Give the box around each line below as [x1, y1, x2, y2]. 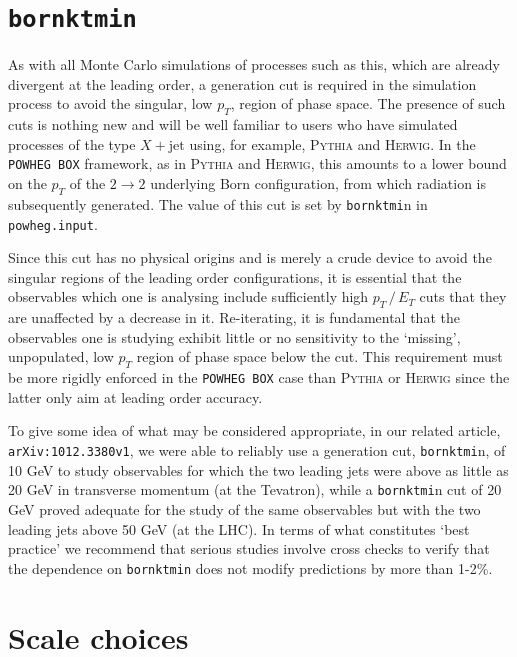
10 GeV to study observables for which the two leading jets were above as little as [8, 459, 509, 480]
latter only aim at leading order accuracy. [8, 386, 263, 407]
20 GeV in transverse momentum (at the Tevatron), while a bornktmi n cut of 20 [8, 479, 502, 500]
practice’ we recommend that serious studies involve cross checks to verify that [8, 538, 490, 559]
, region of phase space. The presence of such [230, 93, 506, 114]
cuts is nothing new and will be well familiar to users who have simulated [8, 114, 458, 135]
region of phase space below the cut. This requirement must [136, 346, 503, 367]
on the [8, 173, 47, 194]
